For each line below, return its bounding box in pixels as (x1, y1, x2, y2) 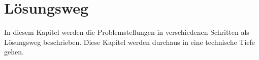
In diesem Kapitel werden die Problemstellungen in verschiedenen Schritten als (4, 27, 249, 37)
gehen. (4, 46, 24, 57)
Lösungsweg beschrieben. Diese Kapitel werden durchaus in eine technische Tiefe (4, 36, 255, 47)
